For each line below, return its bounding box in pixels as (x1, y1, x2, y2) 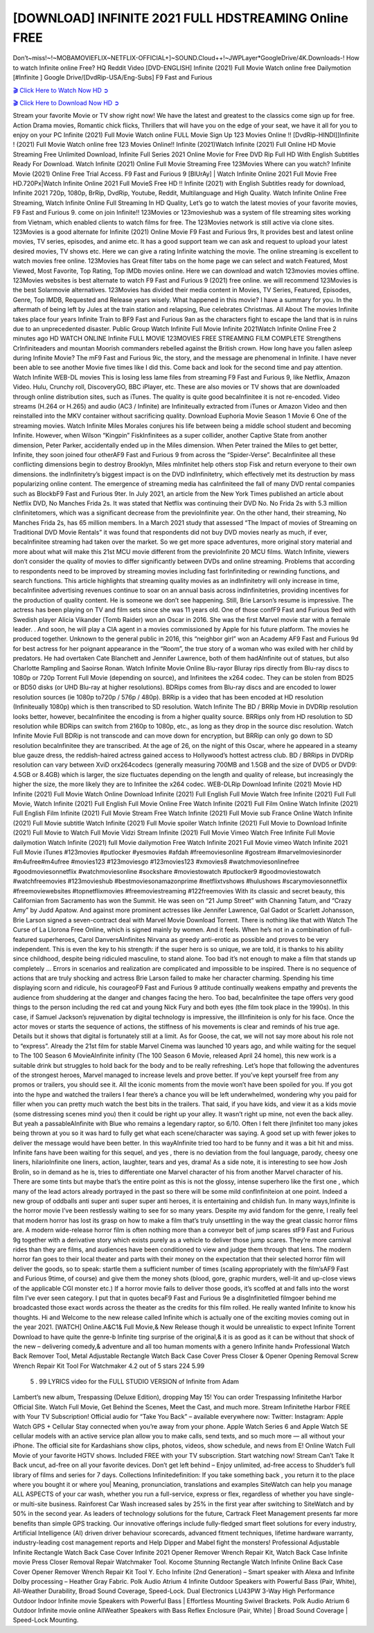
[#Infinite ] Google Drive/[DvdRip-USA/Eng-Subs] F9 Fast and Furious (12, 73, 213, 82)
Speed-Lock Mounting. (12, 1616, 79, 1624)
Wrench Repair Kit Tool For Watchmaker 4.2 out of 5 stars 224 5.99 (12, 1362, 205, 1370)
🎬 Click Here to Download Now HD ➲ (12, 98, 120, 107)
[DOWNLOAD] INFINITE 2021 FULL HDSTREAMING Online (12, 10, 349, 26)
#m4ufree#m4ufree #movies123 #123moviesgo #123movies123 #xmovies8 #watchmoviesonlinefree (12, 857, 300, 866)
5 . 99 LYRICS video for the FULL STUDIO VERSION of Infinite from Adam (30, 1377, 239, 1386)
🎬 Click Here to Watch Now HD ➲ (12, 86, 109, 94)
